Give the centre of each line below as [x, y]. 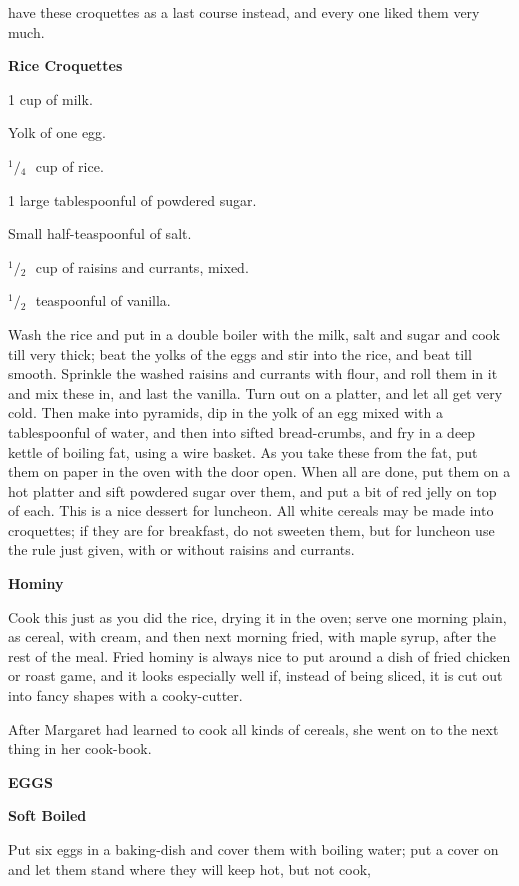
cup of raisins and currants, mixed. [142, 266]
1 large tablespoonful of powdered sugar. [132, 199]
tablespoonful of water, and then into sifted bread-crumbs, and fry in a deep [242, 431]
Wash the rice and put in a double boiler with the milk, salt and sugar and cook [254, 333]
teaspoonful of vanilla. [103, 300]
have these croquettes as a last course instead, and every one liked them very [244, 12]
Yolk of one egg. [57, 132]
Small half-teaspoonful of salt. [100, 233]
